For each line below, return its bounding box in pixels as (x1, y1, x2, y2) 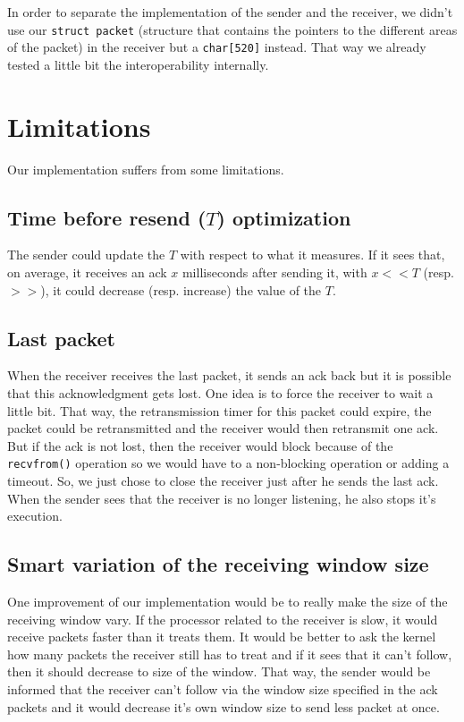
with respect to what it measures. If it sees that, (180, 245, 445, 264)
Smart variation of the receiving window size (7, 550, 429, 578)
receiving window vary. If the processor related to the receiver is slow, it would (7, 609, 438, 628)
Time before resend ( (7, 203, 207, 231)
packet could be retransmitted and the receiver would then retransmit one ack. (7, 419, 439, 437)
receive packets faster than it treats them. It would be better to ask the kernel (7, 627, 436, 646)
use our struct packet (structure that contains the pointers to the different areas (7, 20, 458, 38)
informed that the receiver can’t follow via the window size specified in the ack (7, 679, 438, 698)
